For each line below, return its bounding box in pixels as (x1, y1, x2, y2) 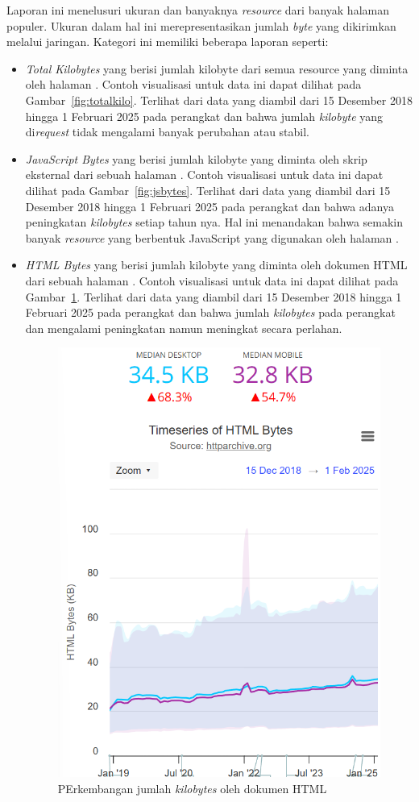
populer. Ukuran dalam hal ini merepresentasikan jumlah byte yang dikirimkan (6, 17, 396, 34)
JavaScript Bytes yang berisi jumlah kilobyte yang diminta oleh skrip (25, 150, 367, 167)
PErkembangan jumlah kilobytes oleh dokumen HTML (57, 779, 327, 796)
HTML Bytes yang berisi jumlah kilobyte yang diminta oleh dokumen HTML (25, 256, 408, 273)
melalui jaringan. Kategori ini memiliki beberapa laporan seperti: (6, 33, 329, 50)
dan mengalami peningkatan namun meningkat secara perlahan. (25, 319, 342, 336)
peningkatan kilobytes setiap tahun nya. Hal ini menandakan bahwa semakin (25, 214, 404, 231)
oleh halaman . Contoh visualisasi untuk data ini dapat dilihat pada (25, 76, 362, 93)
